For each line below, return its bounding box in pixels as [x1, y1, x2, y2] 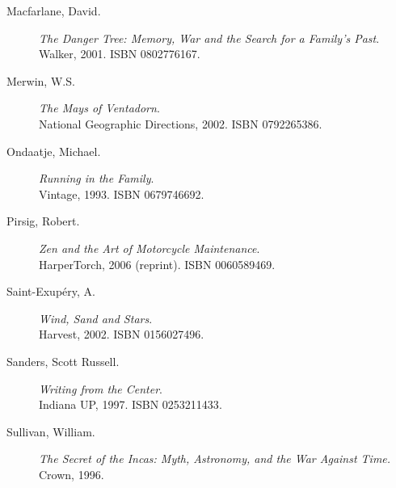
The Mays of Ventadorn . [39, 99, 160, 116]
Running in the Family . [39, 170, 154, 187]
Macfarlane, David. [6, 2, 101, 19]
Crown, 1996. [39, 465, 104, 482]
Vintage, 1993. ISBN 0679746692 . [39, 185, 204, 202]
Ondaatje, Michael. [6, 142, 101, 159]
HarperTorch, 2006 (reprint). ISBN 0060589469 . [39, 255, 276, 272]
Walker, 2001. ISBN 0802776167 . [39, 45, 200, 62]
